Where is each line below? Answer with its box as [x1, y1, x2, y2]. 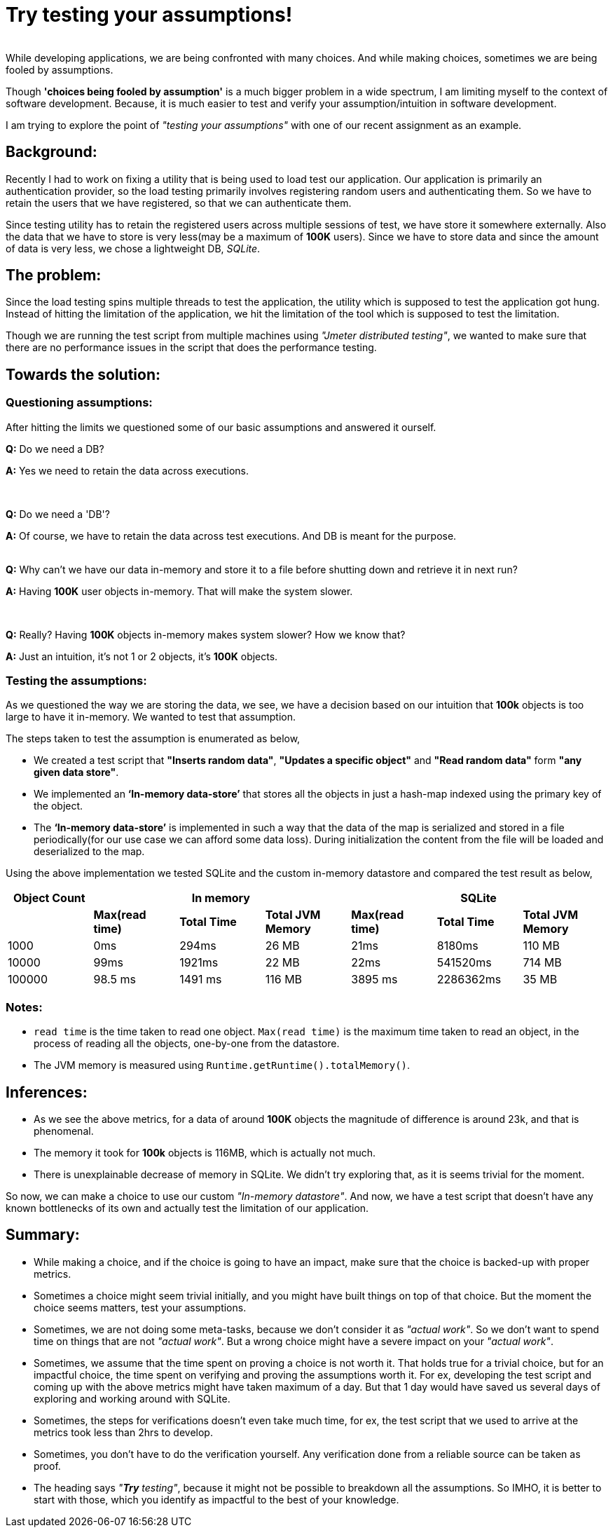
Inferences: [6, 1083, 88, 1101]
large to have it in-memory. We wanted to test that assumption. [6, 711, 296, 723]
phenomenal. [34, 1125, 94, 1137]
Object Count [13, 891, 85, 906]
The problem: [6, 266, 102, 285]
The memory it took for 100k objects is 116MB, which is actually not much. [34, 1147, 376, 1159]
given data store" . [34, 766, 119, 779]
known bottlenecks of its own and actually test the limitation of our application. [6, 1202, 369, 1214]
